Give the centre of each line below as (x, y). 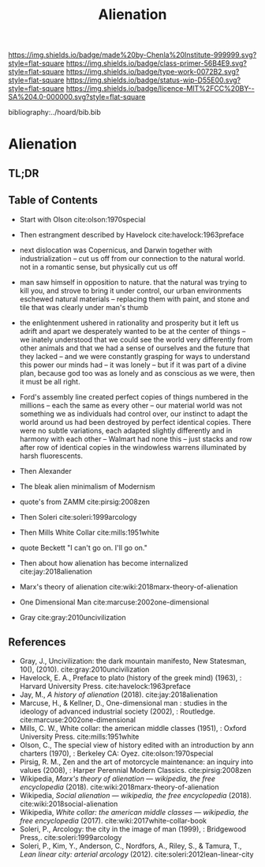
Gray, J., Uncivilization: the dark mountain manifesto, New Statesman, (133, 661)
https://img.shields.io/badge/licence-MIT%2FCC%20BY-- (160, 89)
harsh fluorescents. (51, 456)
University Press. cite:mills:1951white (79, 736)
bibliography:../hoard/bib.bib (54, 112)
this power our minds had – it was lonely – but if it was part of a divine (133, 365)
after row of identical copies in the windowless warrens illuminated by (133, 447)
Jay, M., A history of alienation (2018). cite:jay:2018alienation (119, 695)
